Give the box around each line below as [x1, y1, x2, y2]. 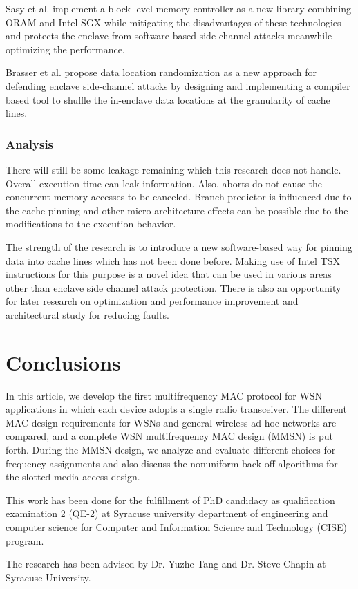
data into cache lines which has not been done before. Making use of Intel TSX [6, 253, 341, 268]
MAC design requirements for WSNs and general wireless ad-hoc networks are [6, 415, 337, 429]
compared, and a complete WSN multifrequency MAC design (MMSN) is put [6, 429, 333, 443]
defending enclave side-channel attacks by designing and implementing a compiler [6, 78, 350, 93]
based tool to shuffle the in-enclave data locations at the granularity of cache [6, 92, 330, 106]
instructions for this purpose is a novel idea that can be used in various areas [6, 267, 332, 281]
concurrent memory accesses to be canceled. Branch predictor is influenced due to [6, 189, 352, 204]
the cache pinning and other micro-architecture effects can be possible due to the [6, 203, 348, 217]
